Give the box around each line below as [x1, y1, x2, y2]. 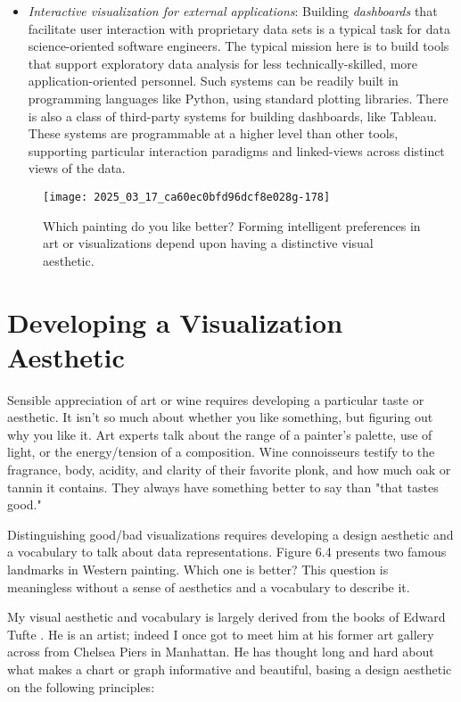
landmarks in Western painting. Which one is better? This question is [7, 560, 389, 579]
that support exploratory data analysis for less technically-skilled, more [28, 54, 418, 72]
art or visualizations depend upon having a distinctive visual [43, 234, 374, 252]
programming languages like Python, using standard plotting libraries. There [28, 88, 449, 107]
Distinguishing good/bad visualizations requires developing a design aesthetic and [7, 524, 454, 543]
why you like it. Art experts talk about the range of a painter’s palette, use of [7, 425, 432, 443]
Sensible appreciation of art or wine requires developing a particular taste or [7, 390, 424, 409]
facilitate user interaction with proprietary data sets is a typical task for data [28, 19, 450, 37]
